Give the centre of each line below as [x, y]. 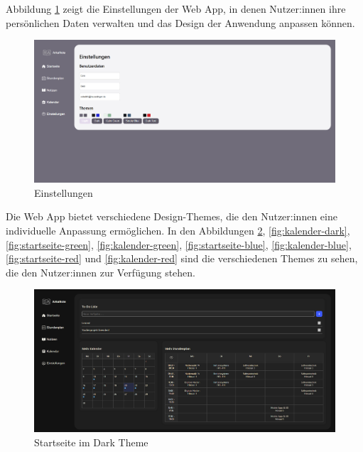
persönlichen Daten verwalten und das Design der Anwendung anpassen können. [180, 22]
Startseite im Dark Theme [91, 442]
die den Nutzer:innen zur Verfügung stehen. [101, 272]
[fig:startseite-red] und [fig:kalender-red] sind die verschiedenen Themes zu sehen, [182, 258]
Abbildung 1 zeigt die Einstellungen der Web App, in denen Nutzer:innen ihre [176, 9]
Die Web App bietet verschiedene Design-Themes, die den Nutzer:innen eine [172, 216]
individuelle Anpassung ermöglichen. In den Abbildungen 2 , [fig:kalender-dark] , [178, 230]
